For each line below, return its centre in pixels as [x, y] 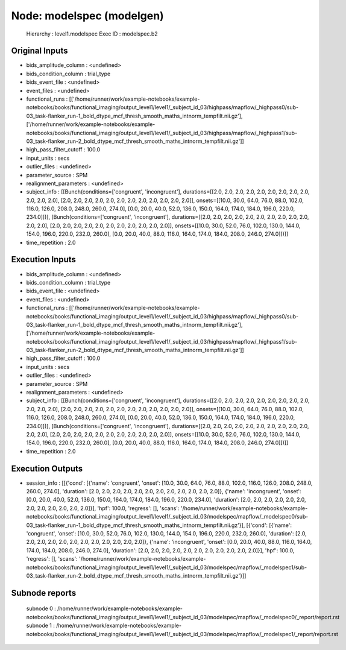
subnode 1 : [41, 626]
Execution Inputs [44, 260]
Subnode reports [44, 593]
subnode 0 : [41, 608]
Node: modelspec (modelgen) [87, 16]
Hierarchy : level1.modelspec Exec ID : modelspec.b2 [92, 34]
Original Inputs [39, 51]
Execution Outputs [47, 468]
